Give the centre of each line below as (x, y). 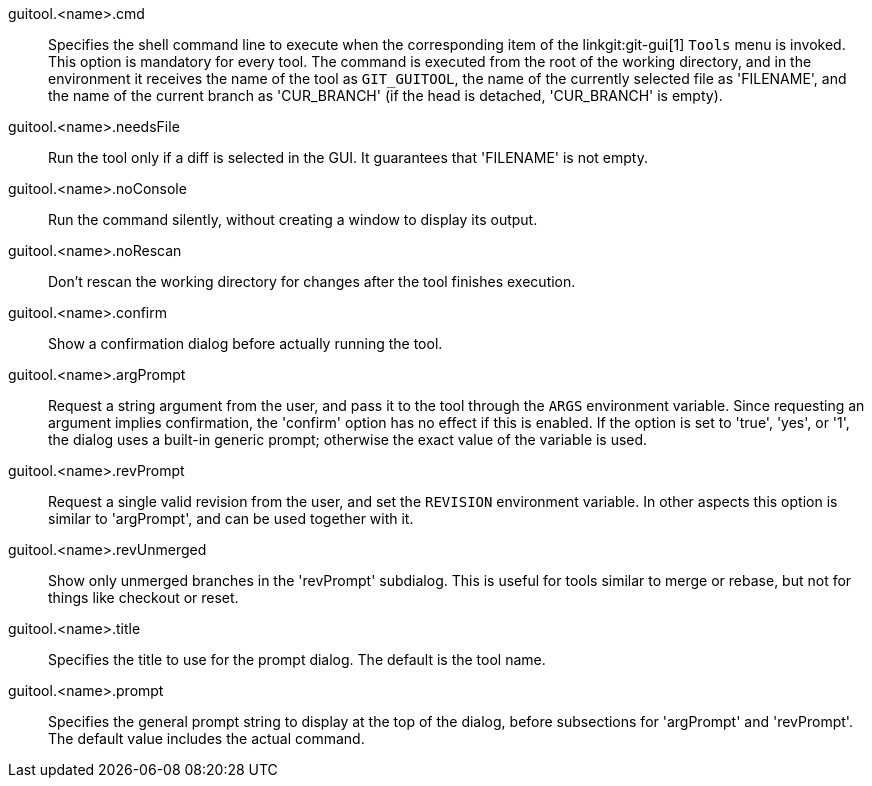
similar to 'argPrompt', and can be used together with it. (231, 518)
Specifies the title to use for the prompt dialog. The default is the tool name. (297, 659)
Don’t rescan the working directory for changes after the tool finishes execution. (312, 281)
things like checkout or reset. (143, 597)
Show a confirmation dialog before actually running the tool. (245, 343)
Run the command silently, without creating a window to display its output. (293, 219)
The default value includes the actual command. (206, 738)
